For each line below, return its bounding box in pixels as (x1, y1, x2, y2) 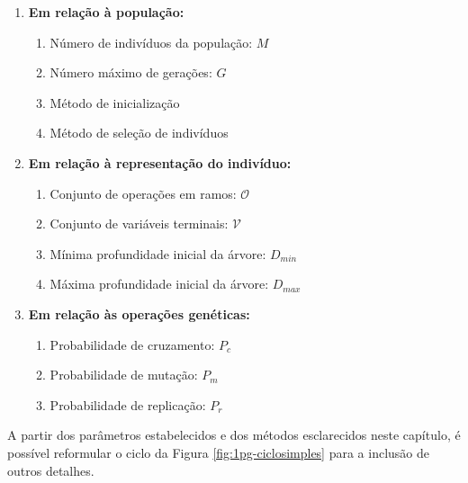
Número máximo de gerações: (49, 63, 212, 82)
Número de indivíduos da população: (49, 32, 253, 51)
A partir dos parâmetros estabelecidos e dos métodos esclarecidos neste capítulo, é (7, 425, 461, 444)
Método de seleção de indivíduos (49, 123, 229, 142)
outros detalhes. (7, 461, 94, 479)
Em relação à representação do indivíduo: (28, 153, 292, 172)
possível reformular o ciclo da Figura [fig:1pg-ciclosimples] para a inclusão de (7, 443, 430, 461)
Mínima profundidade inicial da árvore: (49, 244, 266, 263)
